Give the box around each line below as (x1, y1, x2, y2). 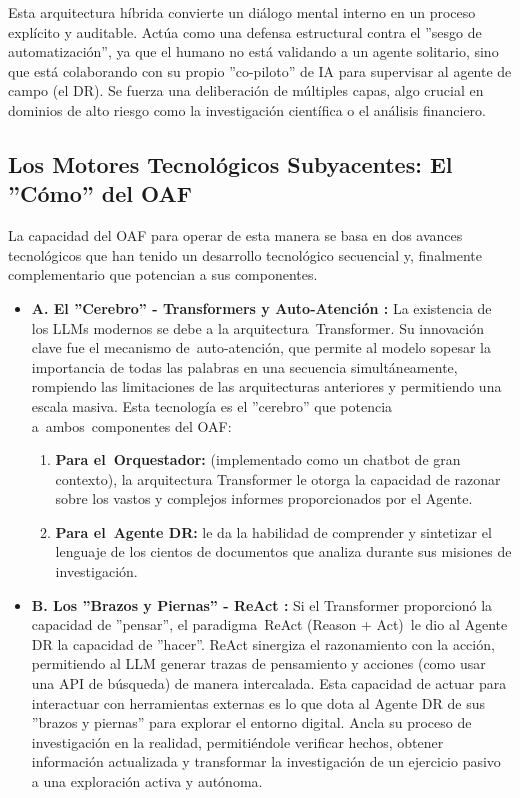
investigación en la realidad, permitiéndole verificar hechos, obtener (31, 731, 444, 752)
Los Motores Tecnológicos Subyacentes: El (8, 148, 453, 179)
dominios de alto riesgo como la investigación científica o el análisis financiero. (8, 99, 486, 120)
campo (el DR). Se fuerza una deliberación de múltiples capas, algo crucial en (8, 80, 484, 101)
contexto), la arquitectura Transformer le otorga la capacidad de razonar (55, 468, 501, 489)
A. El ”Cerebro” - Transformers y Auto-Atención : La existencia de (31, 297, 492, 318)
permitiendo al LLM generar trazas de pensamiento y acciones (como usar (31, 653, 486, 674)
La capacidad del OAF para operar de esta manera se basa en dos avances (8, 225, 463, 246)
